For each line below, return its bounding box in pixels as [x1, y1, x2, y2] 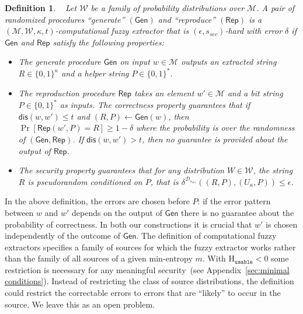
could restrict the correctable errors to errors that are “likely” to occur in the [5, 287, 281, 299]
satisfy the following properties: [53, 36, 164, 48]
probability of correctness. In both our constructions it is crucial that [5, 218, 252, 230]
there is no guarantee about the [181, 206, 294, 218]
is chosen [266, 218, 298, 230]
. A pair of [256, 2, 295, 13]
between [5, 206, 34, 218]
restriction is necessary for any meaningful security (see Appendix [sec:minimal [5, 263, 290, 275]
